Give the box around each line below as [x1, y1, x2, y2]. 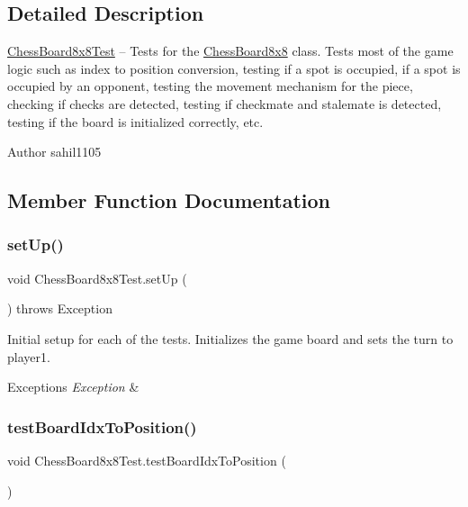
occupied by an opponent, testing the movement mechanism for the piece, [7, 77, 413, 95]
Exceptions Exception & [7, 377, 139, 396]
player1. [7, 347, 50, 366]
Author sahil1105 [7, 142, 102, 161]
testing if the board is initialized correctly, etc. [7, 112, 264, 131]
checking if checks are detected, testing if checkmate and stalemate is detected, [7, 94, 442, 113]
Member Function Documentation [7, 186, 331, 214]
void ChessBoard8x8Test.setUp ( [7, 268, 187, 287]
